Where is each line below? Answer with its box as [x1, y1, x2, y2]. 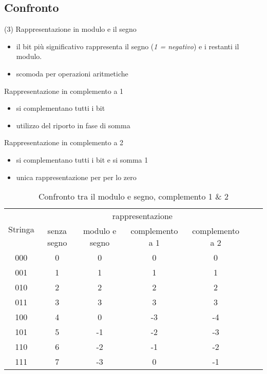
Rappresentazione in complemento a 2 [4, 137, 124, 148]
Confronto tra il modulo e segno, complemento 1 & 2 [39, 190, 228, 203]
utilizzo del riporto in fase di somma [16, 120, 130, 130]
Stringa [8, 223, 34, 235]
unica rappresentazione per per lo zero [16, 171, 137, 182]
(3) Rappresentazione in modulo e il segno [4, 24, 137, 34]
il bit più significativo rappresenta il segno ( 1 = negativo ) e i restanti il [16, 41, 239, 51]
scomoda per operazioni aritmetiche [16, 68, 128, 78]
